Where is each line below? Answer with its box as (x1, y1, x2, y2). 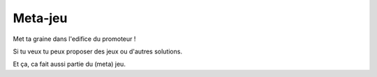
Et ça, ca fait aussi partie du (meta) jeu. (13, 60, 126, 69)
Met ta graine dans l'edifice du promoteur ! (13, 35, 136, 43)
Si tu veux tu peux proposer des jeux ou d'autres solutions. (13, 47, 183, 55)
